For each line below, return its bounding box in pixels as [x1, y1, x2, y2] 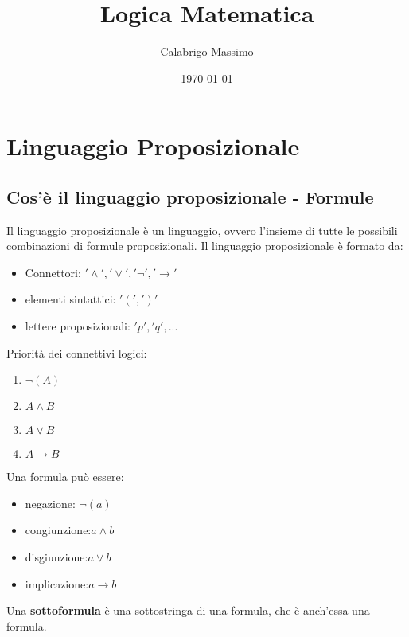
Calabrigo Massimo [160, 43, 254, 60]
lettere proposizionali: [25, 318, 130, 334]
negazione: [25, 494, 76, 511]
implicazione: [25, 575, 89, 592]
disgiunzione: [25, 549, 88, 565]
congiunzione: [25, 522, 92, 538]
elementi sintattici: [25, 291, 116, 307]
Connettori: [25, 264, 81, 280]
